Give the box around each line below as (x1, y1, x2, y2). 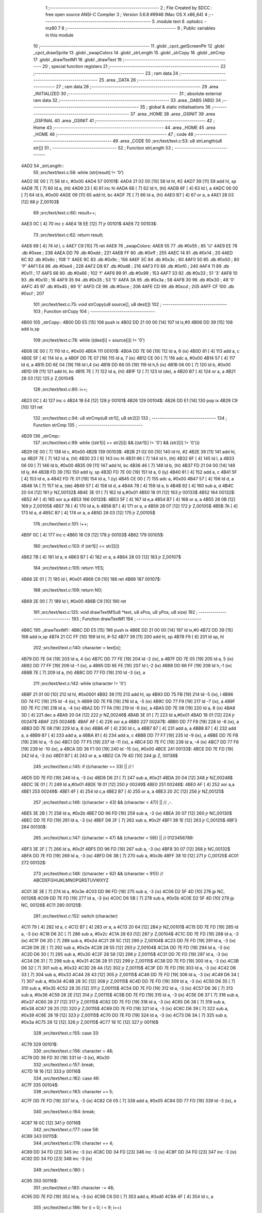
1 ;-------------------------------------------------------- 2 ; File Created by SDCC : (45, 5, 213, 11)
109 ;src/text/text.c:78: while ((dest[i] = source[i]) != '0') (33, 337, 145, 343)
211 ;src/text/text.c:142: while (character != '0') (33, 681, 126, 687)
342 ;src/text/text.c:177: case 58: (33, 1126, 99, 1132)
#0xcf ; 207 (21, 290, 45, 296)
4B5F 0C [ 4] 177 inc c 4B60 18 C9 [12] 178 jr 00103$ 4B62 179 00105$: (21, 532, 164, 538)
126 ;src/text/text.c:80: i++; (33, 386, 88, 393)
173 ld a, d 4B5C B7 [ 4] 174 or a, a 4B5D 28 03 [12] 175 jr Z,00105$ (21, 510, 155, 516)
